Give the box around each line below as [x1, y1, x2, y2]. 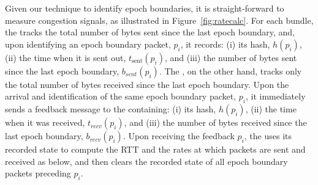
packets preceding [5, 167, 71, 180]
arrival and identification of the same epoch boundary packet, [5, 90, 237, 103]
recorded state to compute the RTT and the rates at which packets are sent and [5, 143, 306, 156]
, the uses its [244, 129, 292, 142]
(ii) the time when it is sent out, [5, 51, 126, 63]
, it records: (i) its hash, [180, 37, 270, 50]
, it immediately [245, 90, 306, 103]
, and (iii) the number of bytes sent [164, 51, 297, 63]
